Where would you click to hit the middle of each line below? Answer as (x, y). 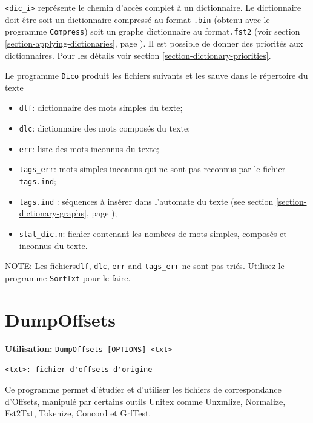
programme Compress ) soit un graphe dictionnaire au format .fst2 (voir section (153, 31)
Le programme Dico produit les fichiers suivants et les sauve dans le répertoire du (156, 75)
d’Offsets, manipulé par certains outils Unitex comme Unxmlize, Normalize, (145, 401)
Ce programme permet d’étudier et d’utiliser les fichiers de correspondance (143, 389)
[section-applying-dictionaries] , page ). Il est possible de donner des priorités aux (154, 43)
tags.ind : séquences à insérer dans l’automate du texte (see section (146, 201)
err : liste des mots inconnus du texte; (89, 148)
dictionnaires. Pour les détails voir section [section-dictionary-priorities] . (138, 55)
